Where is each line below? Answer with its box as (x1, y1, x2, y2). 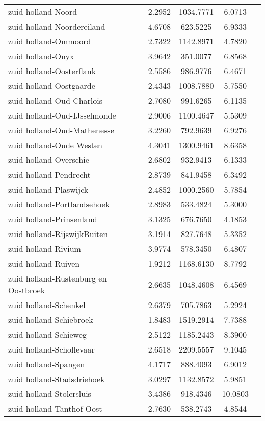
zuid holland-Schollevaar (8, 343, 95, 355)
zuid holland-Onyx (8, 50, 74, 62)
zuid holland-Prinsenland (8, 213, 97, 225)
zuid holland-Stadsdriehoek (8, 373, 105, 385)
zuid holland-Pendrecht (8, 169, 91, 180)
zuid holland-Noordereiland (8, 20, 105, 32)
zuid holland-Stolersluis (8, 388, 91, 400)
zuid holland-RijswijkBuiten (8, 228, 108, 240)
